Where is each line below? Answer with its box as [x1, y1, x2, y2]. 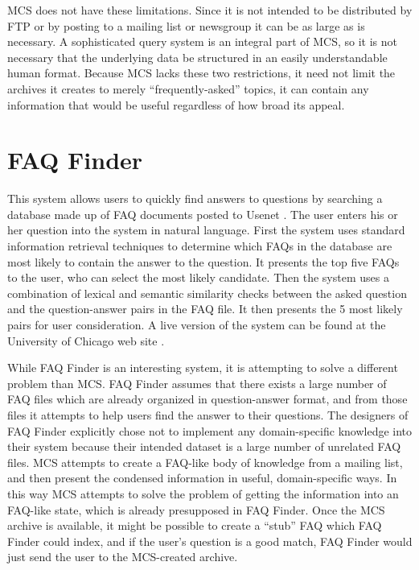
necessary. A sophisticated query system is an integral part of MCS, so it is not [7, 33, 397, 50]
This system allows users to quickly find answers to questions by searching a [7, 190, 383, 207]
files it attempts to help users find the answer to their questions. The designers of [7, 407, 409, 423]
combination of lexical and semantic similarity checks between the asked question [7, 284, 407, 301]
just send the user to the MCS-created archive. [7, 548, 238, 565]
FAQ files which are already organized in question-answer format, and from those [7, 390, 408, 407]
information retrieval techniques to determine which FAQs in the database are [7, 237, 392, 254]
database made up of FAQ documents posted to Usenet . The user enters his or [7, 205, 398, 222]
